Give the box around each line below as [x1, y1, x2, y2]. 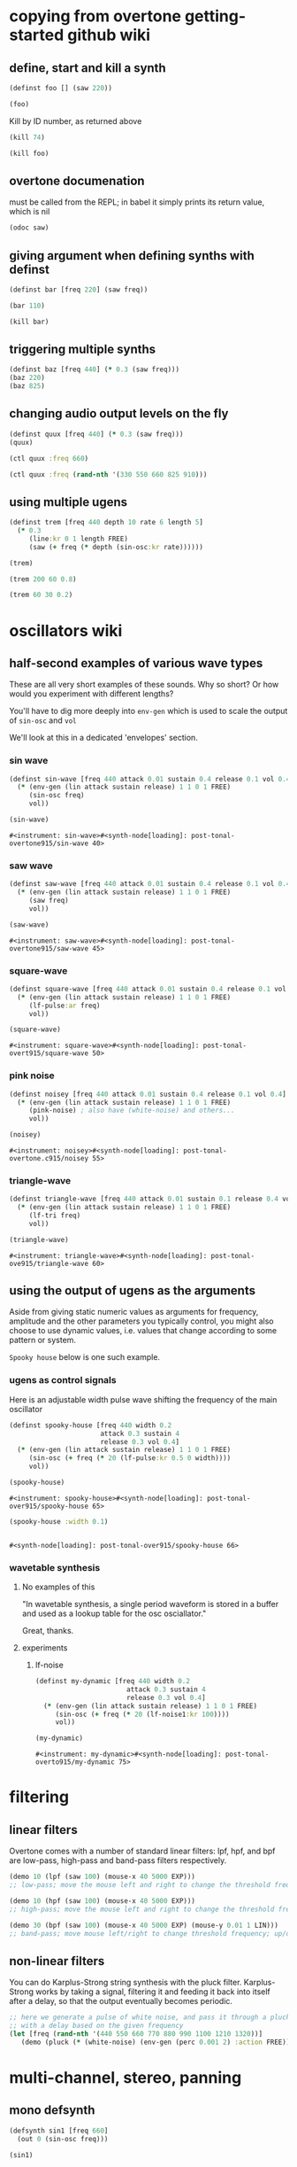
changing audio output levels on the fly [9, 406, 229, 422]
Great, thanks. [21, 1626, 74, 1636]
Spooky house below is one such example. [9, 1352, 161, 1363]
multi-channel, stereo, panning [9, 2067, 242, 2087]
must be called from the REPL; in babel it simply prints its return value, [9, 197, 265, 207]
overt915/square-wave [9, 1049, 89, 1058]
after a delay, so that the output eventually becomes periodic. [9, 1996, 232, 2007]
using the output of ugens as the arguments [9, 1283, 256, 1299]
